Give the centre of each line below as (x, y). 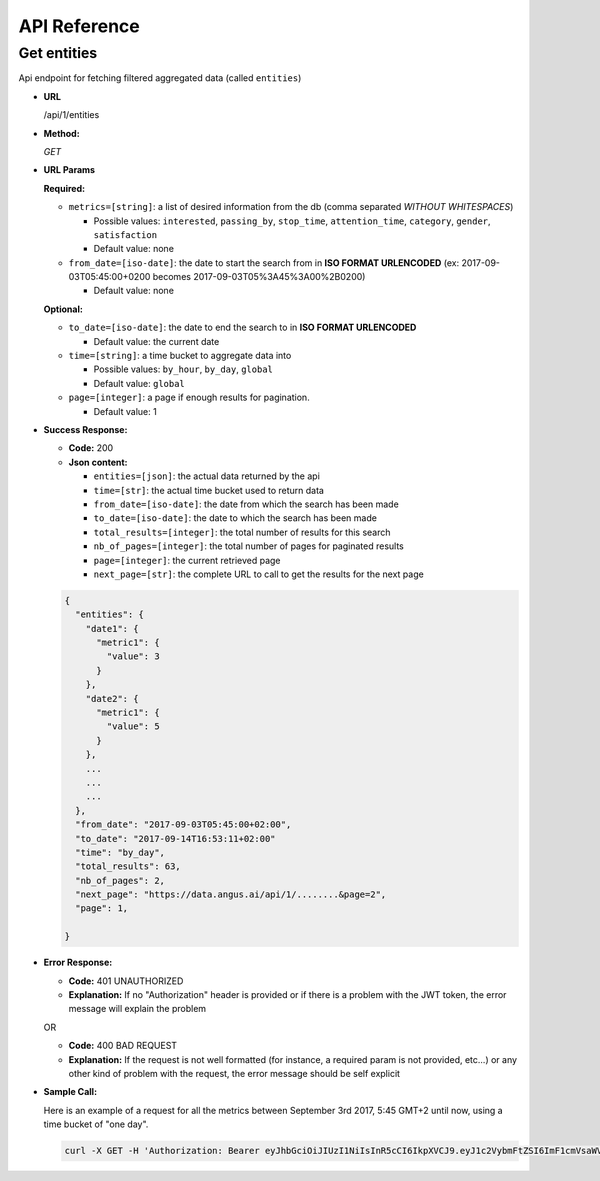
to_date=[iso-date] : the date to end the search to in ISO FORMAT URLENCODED (242, 327)
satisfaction (125, 234)
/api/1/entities (71, 115)
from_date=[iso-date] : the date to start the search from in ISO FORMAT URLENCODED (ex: (264, 262)
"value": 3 (133, 656)
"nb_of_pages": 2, (120, 880)
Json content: (98, 462)
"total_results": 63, (128, 866)
